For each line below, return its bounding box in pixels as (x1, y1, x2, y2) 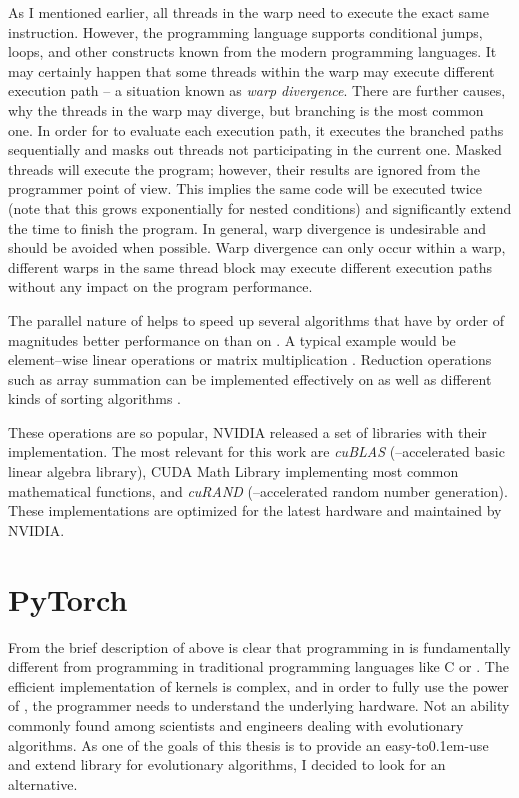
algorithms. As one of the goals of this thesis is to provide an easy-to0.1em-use (8, 734, 489, 755)
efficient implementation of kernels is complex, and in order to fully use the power (8, 675, 509, 696)
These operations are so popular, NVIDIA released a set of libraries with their (8, 421, 487, 442)
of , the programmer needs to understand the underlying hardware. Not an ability (8, 695, 510, 716)
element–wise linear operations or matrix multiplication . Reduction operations (8, 349, 492, 370)
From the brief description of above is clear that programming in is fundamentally (8, 636, 511, 657)
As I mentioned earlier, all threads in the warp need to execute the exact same (8, 2, 489, 22)
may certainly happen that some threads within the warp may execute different (8, 60, 495, 81)
